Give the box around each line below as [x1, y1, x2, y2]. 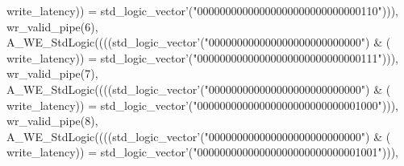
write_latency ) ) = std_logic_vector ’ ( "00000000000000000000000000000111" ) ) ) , [6, 49, 398, 66]
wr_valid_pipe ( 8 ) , [6, 112, 98, 129]
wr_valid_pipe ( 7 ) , [6, 65, 98, 82]
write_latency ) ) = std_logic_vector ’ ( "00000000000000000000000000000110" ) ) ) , [6, 2, 398, 18]
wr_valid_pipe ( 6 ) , [6, 18, 98, 34]
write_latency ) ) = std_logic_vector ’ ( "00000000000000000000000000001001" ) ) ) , [6, 144, 398, 160]
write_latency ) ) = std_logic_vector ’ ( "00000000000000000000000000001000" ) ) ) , [6, 96, 398, 113]
